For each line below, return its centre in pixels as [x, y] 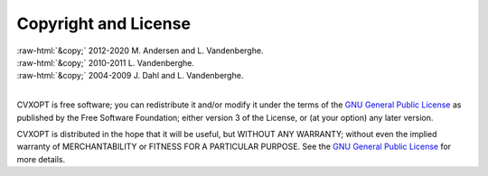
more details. [41, 159]
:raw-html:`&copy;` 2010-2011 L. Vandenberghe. [105, 62]
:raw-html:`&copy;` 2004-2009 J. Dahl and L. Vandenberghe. [130, 76]
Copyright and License [104, 23]
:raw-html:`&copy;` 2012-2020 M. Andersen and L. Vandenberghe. [140, 51]
